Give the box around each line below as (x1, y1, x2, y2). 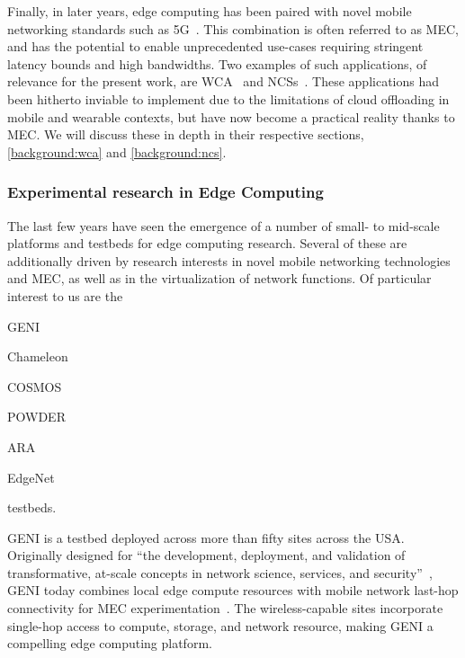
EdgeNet (7, 467, 55, 486)
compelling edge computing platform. (7, 634, 212, 653)
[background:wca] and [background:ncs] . (7, 142, 227, 161)
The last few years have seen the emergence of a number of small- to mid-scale (7, 216, 440, 235)
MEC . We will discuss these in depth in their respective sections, (7, 125, 364, 144)
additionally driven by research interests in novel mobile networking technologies (7, 251, 451, 270)
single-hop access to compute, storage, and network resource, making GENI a (7, 616, 434, 635)
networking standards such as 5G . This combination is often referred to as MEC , (7, 19, 459, 38)
